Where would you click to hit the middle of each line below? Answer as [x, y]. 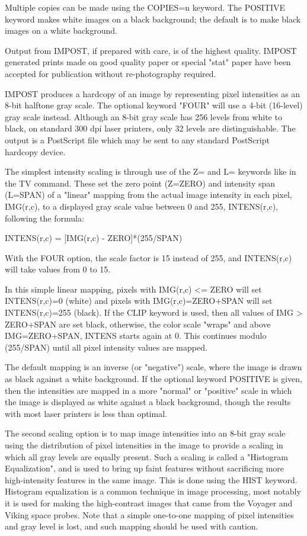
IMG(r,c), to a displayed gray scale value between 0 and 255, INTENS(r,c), [141, 206]
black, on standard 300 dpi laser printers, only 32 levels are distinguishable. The [150, 128]
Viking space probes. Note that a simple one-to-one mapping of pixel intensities [149, 514]
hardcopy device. [35, 151]
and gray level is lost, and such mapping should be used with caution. [132, 526]
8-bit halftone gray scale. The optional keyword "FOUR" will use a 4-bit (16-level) [154, 105]
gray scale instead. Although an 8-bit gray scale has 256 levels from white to [143, 116]
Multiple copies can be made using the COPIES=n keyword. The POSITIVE [145, 7]
